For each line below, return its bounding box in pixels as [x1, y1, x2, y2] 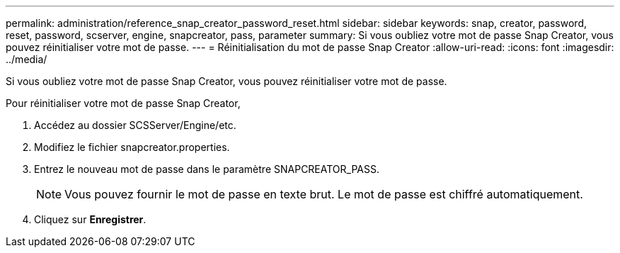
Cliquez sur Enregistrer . [34, 213, 147, 225]
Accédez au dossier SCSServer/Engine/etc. [34, 119, 236, 131]
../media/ [6, 53, 47, 65]
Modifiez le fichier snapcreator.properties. [34, 141, 230, 153]
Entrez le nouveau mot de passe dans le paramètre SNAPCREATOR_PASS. [34, 163, 380, 175]
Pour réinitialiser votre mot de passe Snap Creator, [6, 97, 241, 109]
